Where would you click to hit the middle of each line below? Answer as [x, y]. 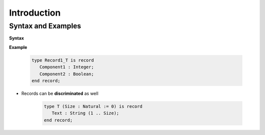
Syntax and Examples [45, 26]
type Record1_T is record [63, 60]
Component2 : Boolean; [67, 74]
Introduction [35, 13]
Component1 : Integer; [67, 67]
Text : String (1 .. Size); [86, 113]
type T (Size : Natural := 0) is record [93, 106]
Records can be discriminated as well [60, 93]
